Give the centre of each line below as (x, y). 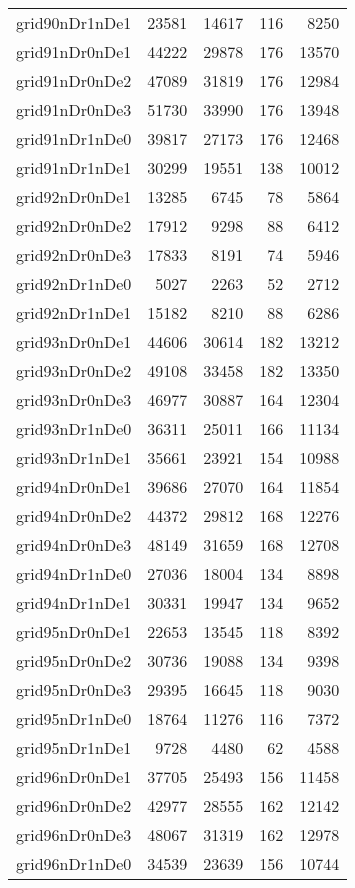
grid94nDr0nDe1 (74, 486)
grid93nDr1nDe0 (74, 428)
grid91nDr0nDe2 (74, 80)
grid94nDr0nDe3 (74, 544)
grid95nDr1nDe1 (74, 747)
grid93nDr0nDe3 (74, 399)
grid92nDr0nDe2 (74, 225)
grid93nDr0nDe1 (74, 341)
